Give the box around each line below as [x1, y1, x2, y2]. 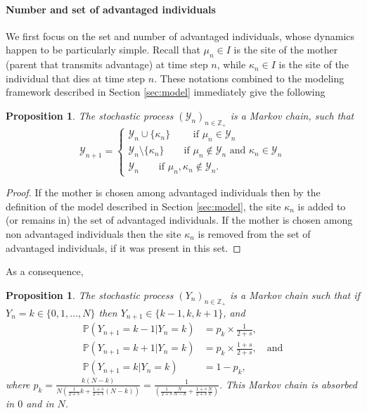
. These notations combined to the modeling [154, 70, 345, 85]
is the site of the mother [233, 42, 338, 57]
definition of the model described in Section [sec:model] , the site [6, 198, 281, 213]
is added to [297, 198, 346, 213]
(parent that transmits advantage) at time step [6, 57, 208, 72]
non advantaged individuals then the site [6, 226, 181, 241]
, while [217, 57, 246, 72]
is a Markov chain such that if [229, 287, 360, 302]
